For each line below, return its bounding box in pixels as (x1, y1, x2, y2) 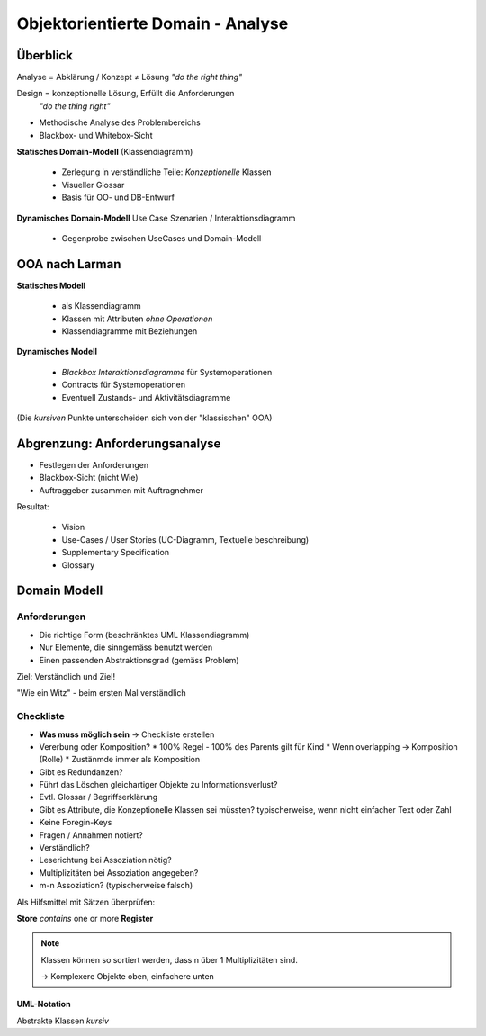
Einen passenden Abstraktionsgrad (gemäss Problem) (39, 654, 239, 665)
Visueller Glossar (61, 179, 125, 190)
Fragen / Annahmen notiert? (39, 829, 143, 841)
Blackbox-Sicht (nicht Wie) (39, 473, 139, 483)
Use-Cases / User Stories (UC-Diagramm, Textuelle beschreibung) (61, 534, 310, 545)
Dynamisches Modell (16, 347, 98, 357)
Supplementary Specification (61, 547, 170, 558)
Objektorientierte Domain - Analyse (16, 14, 289, 33)
